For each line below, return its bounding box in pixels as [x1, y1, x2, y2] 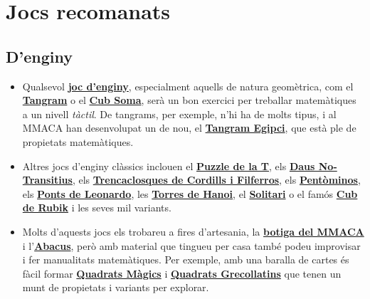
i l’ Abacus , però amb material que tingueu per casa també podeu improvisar [22, 238, 361, 253]
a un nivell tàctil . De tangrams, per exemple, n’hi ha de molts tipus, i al [22, 106, 337, 121]
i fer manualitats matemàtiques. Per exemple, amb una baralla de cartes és [22, 252, 349, 267]
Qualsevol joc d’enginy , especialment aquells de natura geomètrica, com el [22, 78, 354, 93]
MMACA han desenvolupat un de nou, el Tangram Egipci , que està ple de [22, 120, 356, 135]
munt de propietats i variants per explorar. [22, 280, 209, 295]
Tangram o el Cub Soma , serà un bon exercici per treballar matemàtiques [22, 93, 356, 107]
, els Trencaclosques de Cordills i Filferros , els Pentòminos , [72, 172, 361, 187]
